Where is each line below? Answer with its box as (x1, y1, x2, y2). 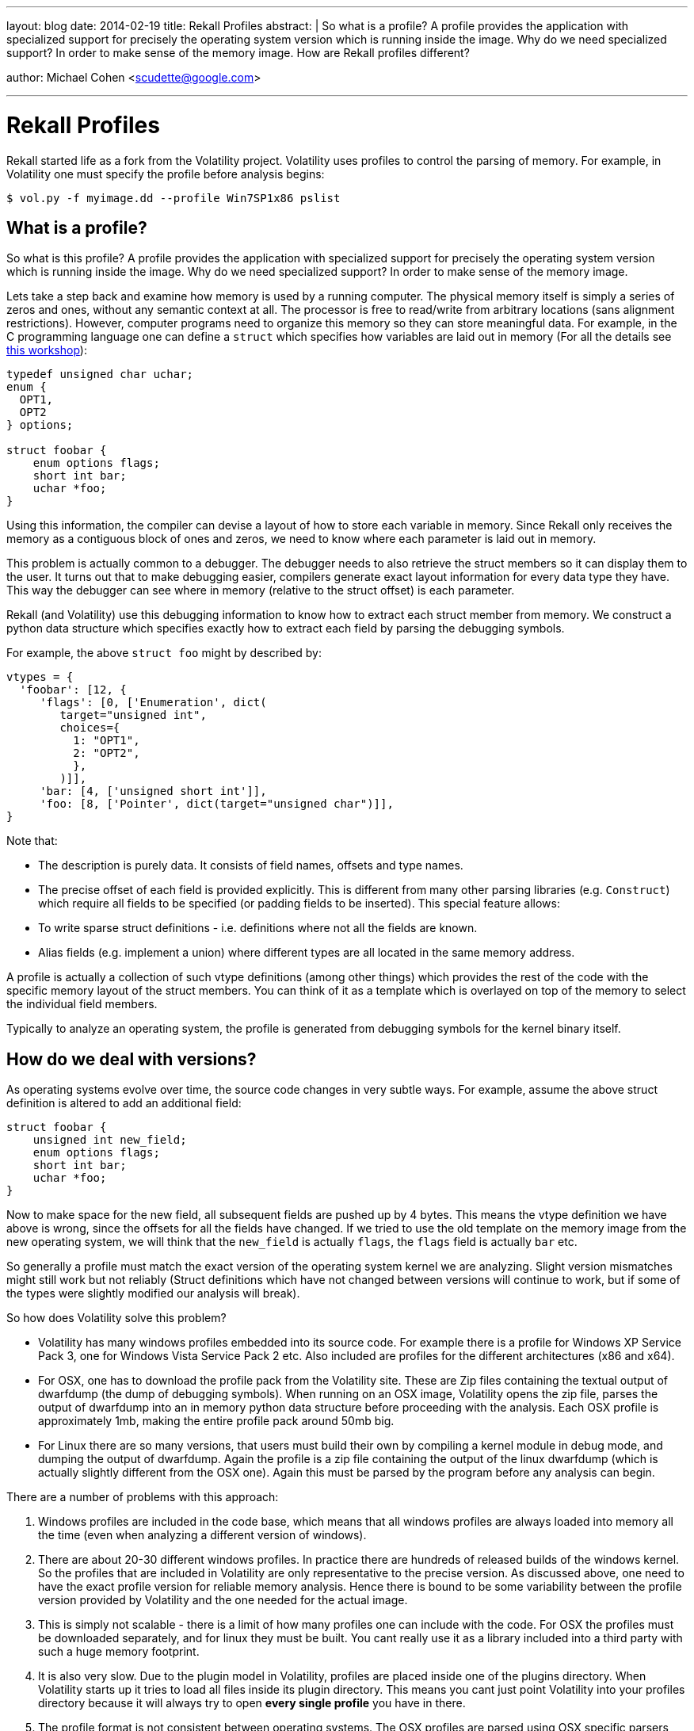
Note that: (6, 834, 58, 848)
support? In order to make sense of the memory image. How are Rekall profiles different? (6, 46, 470, 59)
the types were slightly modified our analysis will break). (6, 1286, 300, 1301)
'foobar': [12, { (19, 683, 127, 697)
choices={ (59, 721, 120, 735)
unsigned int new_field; (32, 1133, 187, 1147)
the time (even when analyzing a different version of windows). (38, 1528, 367, 1542)
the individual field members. (6, 997, 158, 1011)
